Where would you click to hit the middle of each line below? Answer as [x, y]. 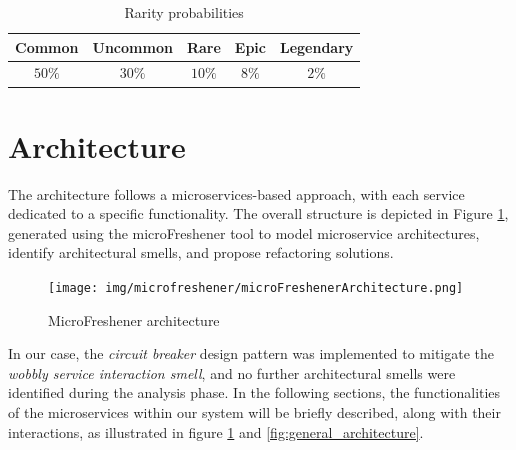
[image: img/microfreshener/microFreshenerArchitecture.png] [256, 288]
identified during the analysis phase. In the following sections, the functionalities [254, 392]
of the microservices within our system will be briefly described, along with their [254, 412]
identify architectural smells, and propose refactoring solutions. [201, 252]
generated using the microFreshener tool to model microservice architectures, [244, 232]
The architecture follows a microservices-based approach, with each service [236, 193]
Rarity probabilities [184, 12]
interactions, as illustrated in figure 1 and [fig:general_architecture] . [216, 431]
